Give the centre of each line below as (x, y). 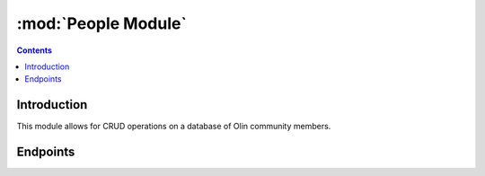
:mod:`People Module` (102, 23)
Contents (35, 50)
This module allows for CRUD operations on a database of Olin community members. (174, 127)
